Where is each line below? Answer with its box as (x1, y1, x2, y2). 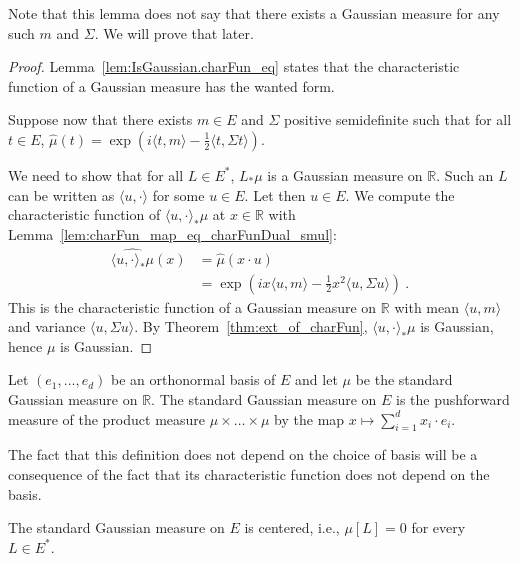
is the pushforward (396, 389, 510, 409)
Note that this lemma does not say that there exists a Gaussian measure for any (8, 3, 500, 23)
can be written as (8, 184, 115, 205)
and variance (8, 316, 86, 337)
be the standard (355, 369, 453, 390)
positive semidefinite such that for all (284, 109, 512, 130)
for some (152, 184, 205, 205)
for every (411, 517, 466, 538)
